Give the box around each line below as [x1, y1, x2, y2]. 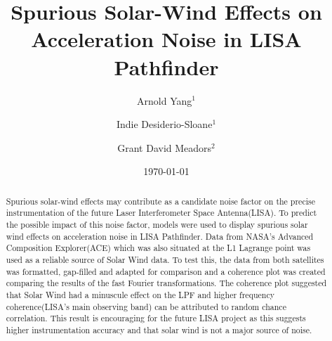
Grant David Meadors [117, 140, 212, 155]
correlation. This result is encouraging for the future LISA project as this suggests [6, 312, 306, 324]
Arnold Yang [137, 93, 192, 108]
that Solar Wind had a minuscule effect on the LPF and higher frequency [6, 288, 274, 300]
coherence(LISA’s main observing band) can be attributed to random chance [6, 300, 286, 312]
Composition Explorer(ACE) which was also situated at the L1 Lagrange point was [6, 242, 311, 254]
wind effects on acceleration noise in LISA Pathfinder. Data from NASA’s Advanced [6, 230, 314, 242]
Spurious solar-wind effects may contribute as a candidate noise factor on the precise [6, 195, 315, 207]
